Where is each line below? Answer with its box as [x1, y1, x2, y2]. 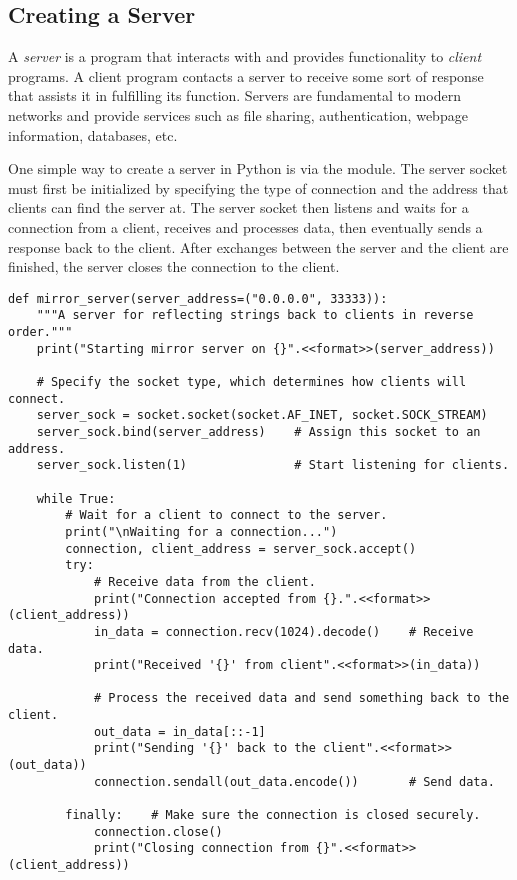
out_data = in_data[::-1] [93, 724, 266, 739]
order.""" [8, 325, 73, 340]
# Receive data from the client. [93, 574, 316, 589]
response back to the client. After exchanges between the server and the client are [8, 236, 509, 257]
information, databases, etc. [8, 124, 178, 145]
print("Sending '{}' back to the [93, 741, 316, 756]
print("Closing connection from [93, 841, 309, 856]
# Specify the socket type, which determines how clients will [36, 375, 467, 390]
